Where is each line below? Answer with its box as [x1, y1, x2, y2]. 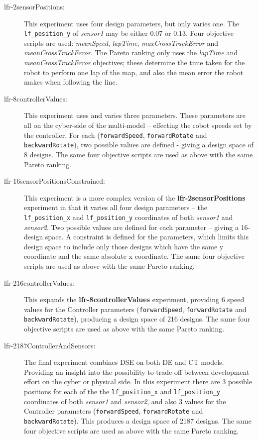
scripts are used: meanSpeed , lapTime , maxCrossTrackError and [24, 37, 219, 48]
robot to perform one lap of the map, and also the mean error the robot [24, 67, 244, 77]
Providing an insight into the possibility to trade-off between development [24, 366, 250, 377]
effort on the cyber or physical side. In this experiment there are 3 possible [24, 376, 252, 387]
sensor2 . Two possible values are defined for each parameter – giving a [24, 221, 239, 232]
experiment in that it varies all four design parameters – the [24, 202, 207, 213]
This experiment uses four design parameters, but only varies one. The [24, 18, 240, 28]
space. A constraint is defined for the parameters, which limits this [45, 231, 249, 242]
